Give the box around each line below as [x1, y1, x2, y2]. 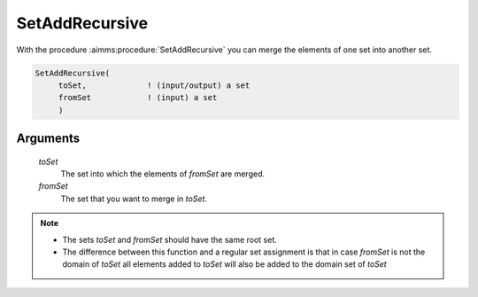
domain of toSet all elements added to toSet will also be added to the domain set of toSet [62, 259, 387, 270]
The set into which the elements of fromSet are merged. [60, 168, 266, 179]
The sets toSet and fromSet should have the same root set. [62, 234, 278, 245]
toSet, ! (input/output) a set [58, 80, 251, 90]
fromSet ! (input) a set [58, 93, 218, 103]
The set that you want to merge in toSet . [60, 193, 208, 204]
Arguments [16, 131, 81, 146]
